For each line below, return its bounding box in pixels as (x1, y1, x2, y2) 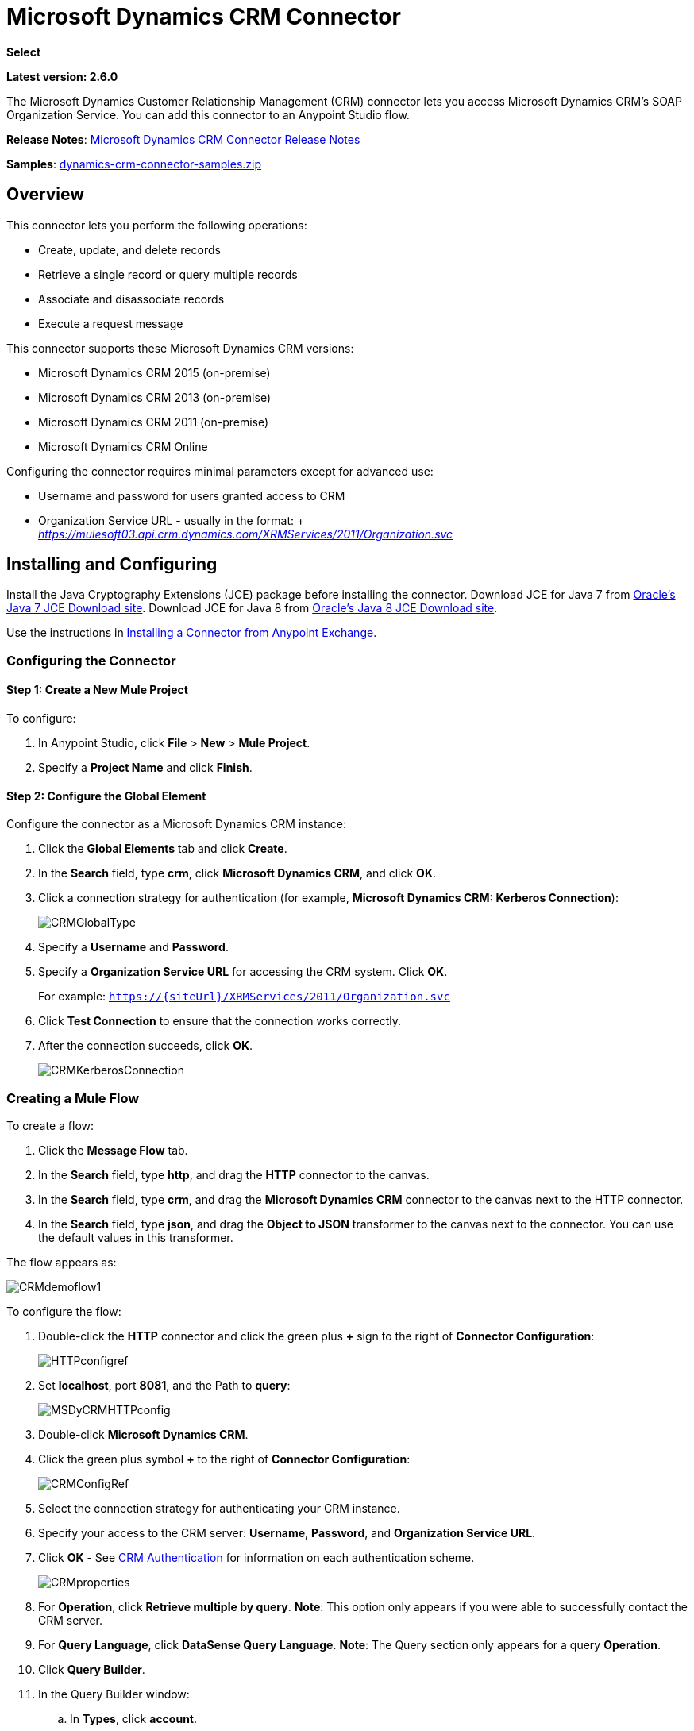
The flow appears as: (6, 1255, 117, 1269)
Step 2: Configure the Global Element (6, 788, 206, 803)
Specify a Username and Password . (38, 940, 229, 954)
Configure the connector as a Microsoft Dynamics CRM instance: (6, 817, 346, 831)
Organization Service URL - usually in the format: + (38, 513, 305, 527)
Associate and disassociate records (38, 291, 225, 306)
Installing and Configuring (6, 554, 218, 575)
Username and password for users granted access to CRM (38, 488, 345, 503)
